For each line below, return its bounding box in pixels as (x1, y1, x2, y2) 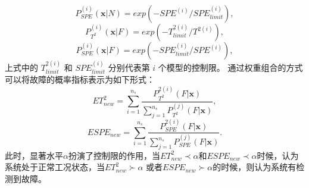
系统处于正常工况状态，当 (5, 161, 105, 173)
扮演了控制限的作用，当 (68, 149, 160, 161)
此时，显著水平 (5, 149, 63, 161)
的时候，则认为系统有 (213, 161, 296, 173)
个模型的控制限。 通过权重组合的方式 (158, 61, 303, 73)
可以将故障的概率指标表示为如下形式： (5, 73, 155, 86)
